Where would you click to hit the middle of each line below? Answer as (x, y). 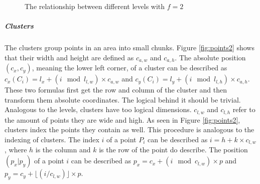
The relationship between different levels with (95, 6)
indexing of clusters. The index (52, 140)
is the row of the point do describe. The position (173, 150)
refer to (244, 109)
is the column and (63, 150)
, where (16, 150)
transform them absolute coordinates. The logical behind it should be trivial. (123, 99)
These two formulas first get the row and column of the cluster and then (116, 90)
